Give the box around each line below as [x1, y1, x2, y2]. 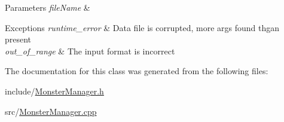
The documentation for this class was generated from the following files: [5, 65, 268, 77]
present [5, 33, 32, 45]
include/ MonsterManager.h [5, 84, 104, 97]
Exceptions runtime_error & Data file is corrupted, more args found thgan [5, 21, 280, 33]
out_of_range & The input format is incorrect [5, 44, 175, 57]
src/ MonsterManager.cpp [5, 105, 97, 117]
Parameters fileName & [5, 1, 90, 13]
